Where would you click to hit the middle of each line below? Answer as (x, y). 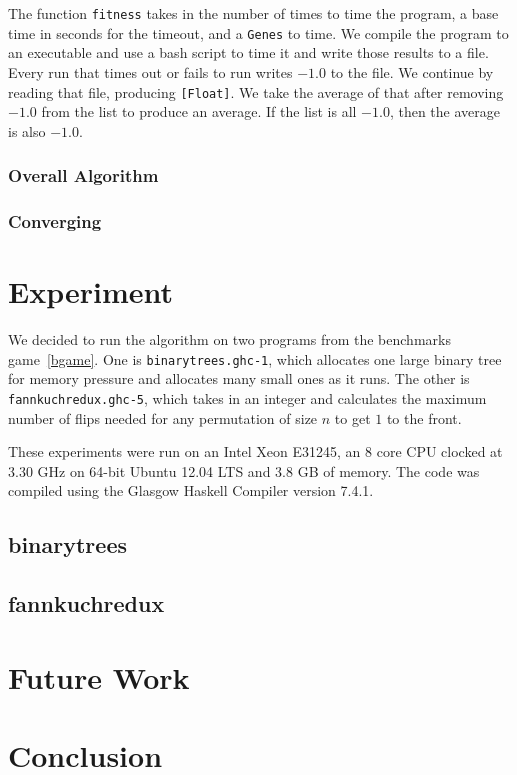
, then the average (444, 111)
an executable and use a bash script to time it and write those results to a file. (248, 52)
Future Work (99, 676)
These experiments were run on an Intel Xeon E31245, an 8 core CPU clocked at (255, 451)
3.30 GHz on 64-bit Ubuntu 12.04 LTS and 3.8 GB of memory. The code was (244, 470)
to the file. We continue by (412, 71)
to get (352, 417)
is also (27, 130)
